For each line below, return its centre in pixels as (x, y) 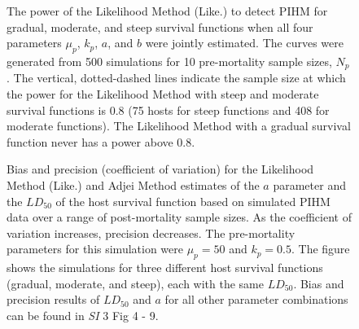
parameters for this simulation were (95, 249)
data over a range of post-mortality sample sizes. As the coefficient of (179, 217)
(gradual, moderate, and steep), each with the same (135, 283)
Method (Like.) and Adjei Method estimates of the (133, 185)
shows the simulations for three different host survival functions (165, 268)
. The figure (320, 249)
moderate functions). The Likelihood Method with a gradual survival (179, 126)
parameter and (309, 185)
